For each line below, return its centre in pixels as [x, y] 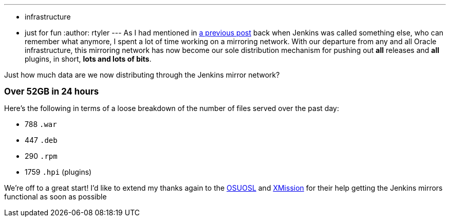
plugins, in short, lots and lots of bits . [88, 59]
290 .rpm [41, 156]
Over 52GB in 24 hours [52, 91]
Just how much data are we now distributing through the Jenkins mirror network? [142, 75]
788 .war [41, 124]
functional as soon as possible [55, 197]
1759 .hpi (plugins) [58, 172]
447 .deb [41, 140]
